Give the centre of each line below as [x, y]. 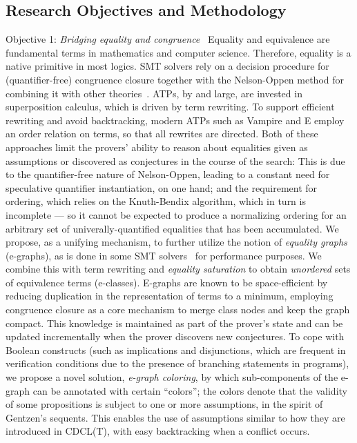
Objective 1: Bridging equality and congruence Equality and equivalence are [168, 39]
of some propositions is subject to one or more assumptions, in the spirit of [164, 404]
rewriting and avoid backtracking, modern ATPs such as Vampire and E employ [175, 120]
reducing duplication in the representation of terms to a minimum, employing [170, 296]
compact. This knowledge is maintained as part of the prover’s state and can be [174, 323]
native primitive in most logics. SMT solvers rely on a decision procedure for [167, 66]
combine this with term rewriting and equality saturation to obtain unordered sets [178, 269]
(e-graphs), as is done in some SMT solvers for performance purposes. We [164, 255]
